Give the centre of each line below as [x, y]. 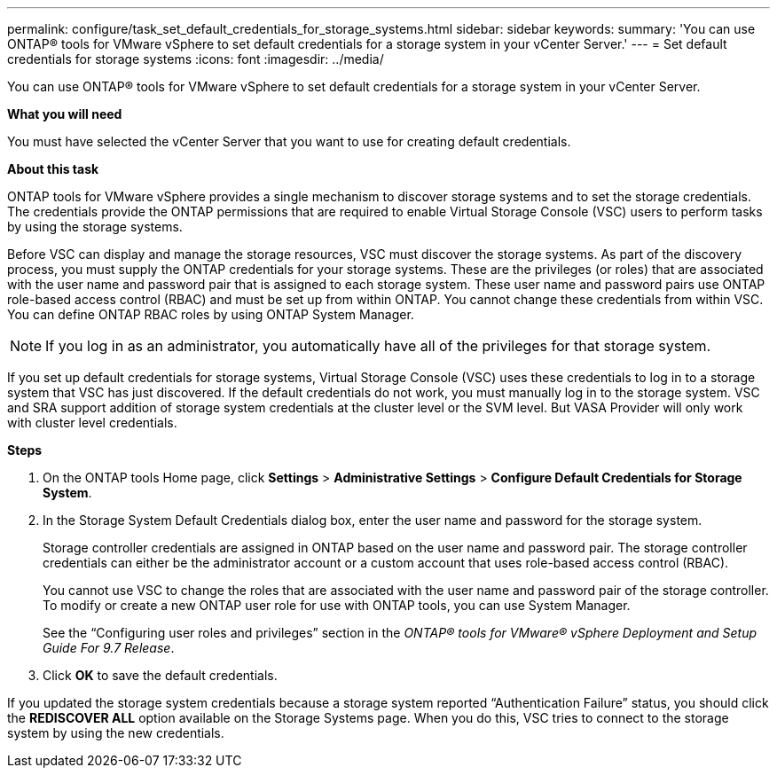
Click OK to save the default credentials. [160, 675]
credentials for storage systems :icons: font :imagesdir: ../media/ [196, 59]
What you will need [65, 114]
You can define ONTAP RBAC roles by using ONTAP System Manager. [211, 314]
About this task [53, 169]
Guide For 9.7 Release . [109, 648]
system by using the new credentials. [116, 733]
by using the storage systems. [95, 227]
